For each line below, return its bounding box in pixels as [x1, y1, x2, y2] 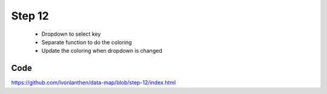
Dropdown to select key [41, 30, 101, 38]
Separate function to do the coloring [41, 38, 133, 45]
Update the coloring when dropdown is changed [41, 47, 163, 55]
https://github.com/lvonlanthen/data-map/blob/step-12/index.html [11, 79, 176, 86]
